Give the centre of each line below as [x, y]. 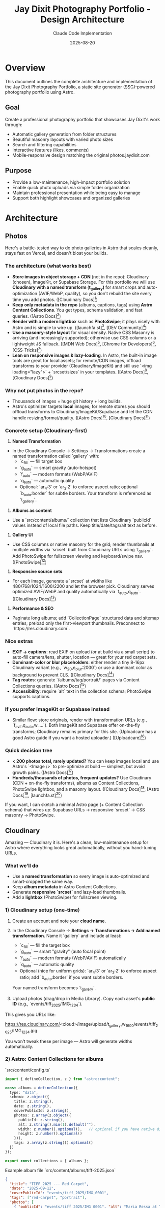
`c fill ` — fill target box [41, 462]
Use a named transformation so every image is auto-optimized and [81, 876]
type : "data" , [24, 1092]
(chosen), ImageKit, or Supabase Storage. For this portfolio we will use [84, 282]
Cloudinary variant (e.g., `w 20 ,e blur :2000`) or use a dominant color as [82, 668]
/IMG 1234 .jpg [25, 1031]
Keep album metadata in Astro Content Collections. [65, 887]
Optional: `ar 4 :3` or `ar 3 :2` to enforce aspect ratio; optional [79, 487]
